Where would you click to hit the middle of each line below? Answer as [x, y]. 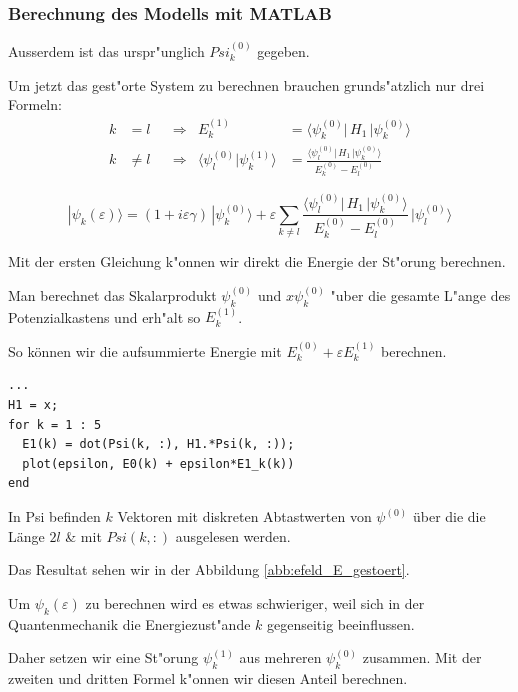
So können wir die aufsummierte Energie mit [145, 350]
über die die [449, 516]
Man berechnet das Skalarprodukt [112, 294]
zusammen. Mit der [422, 657]
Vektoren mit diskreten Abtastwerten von [244, 516]
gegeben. [283, 51]
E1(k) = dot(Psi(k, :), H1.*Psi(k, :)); [158, 444]
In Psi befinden [54, 516]
